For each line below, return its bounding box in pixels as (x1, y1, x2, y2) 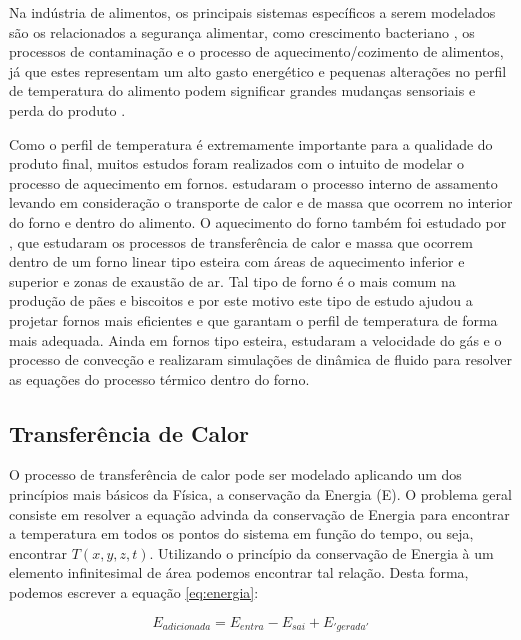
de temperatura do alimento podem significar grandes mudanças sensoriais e (9, 80, 476, 101)
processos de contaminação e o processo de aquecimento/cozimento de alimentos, (9, 41, 504, 62)
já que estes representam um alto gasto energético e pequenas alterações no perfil (9, 60, 507, 81)
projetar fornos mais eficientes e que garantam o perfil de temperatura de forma (9, 309, 498, 330)
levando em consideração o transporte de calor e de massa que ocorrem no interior (9, 192, 513, 213)
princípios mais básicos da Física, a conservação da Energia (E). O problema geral (9, 484, 512, 505)
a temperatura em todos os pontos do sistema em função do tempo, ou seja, (9, 523, 474, 544)
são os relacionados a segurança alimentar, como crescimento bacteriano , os (9, 21, 475, 42)
